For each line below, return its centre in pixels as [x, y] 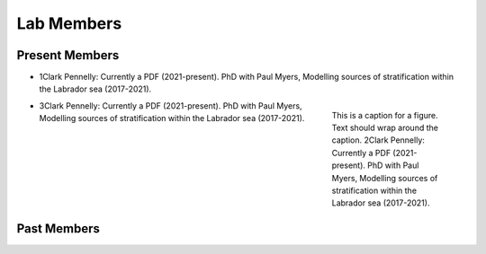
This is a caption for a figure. [385, 115]
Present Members [68, 55]
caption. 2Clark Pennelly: [378, 140]
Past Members [58, 228]
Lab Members [69, 23]
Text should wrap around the [385, 128]
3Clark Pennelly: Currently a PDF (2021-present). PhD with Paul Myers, [171, 105]
